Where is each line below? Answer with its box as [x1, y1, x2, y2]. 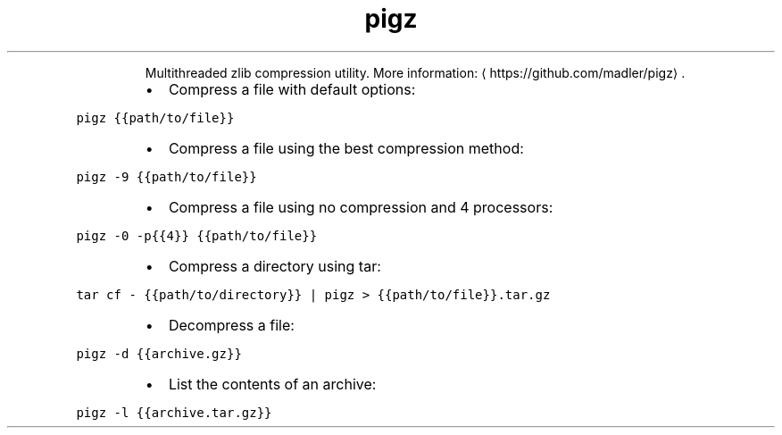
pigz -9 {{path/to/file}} [76, 169, 257, 184]
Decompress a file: [168, 315, 295, 334]
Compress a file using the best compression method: [168, 138, 524, 157]
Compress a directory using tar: [168, 256, 381, 275]
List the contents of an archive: [168, 374, 377, 393]
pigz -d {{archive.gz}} [76, 346, 242, 361]
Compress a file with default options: [168, 79, 416, 98]
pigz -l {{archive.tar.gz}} [76, 405, 272, 420]
